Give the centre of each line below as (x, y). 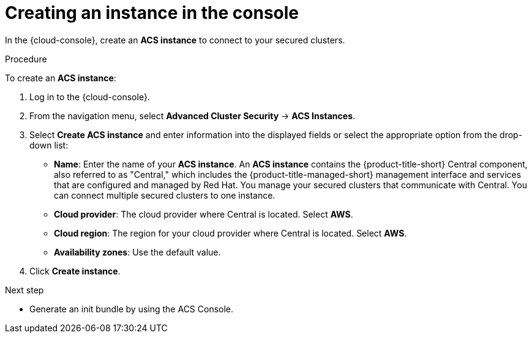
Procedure (26, 59)
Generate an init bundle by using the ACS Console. (132, 309)
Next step (24, 290)
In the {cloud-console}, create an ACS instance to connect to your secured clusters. (175, 40)
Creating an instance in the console (152, 13)
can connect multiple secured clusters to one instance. (165, 195)
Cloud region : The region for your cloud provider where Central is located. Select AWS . (230, 233)
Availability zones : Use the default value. (137, 252)
